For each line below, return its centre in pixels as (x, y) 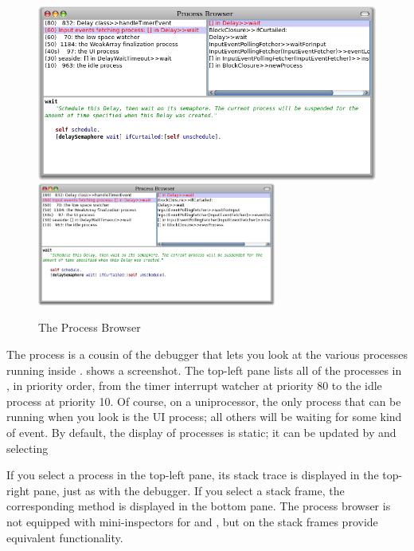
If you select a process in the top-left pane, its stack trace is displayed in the (193, 475)
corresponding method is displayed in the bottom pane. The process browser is (199, 506)
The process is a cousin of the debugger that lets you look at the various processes (207, 354)
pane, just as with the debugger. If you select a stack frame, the (189, 490)
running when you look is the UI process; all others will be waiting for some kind (204, 417)
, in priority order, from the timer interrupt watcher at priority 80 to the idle (194, 386)
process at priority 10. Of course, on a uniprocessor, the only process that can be (204, 401)
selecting (27, 448)
